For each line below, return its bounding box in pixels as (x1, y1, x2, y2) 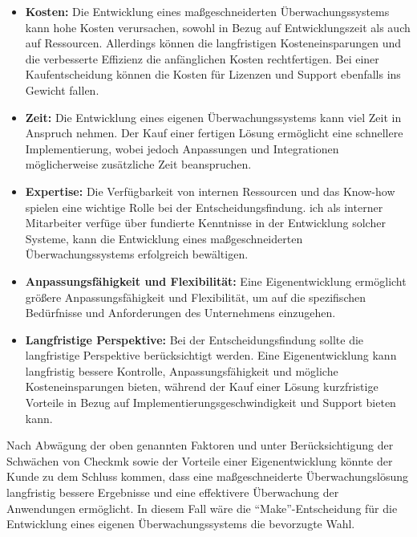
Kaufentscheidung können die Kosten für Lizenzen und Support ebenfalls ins (25, 66, 401, 83)
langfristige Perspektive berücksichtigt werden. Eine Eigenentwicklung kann (25, 347, 397, 364)
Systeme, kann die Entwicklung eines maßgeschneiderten (25, 230, 303, 246)
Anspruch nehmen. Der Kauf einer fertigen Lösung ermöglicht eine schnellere (25, 124, 403, 141)
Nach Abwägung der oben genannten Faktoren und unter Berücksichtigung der (6, 437, 394, 454)
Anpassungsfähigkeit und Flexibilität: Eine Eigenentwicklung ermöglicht (25, 272, 407, 289)
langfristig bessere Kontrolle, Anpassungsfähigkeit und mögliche (25, 362, 338, 379)
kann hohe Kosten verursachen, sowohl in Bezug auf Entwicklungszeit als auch (25, 18, 411, 35)
